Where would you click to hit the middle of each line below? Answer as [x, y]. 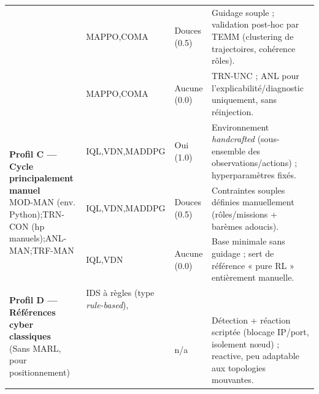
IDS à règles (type [120, 293]
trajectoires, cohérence [254, 48]
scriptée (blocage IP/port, [260, 332]
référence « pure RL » [253, 265]
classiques [30, 336]
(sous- [268, 139]
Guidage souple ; [243, 12]
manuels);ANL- [38, 238]
